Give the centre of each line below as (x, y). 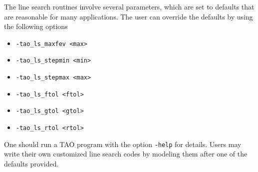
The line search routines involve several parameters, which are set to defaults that (129, 6)
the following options (36, 26)
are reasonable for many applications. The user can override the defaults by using (129, 16)
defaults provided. (31, 163)
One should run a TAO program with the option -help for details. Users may (123, 144)
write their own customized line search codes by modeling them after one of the (126, 154)
